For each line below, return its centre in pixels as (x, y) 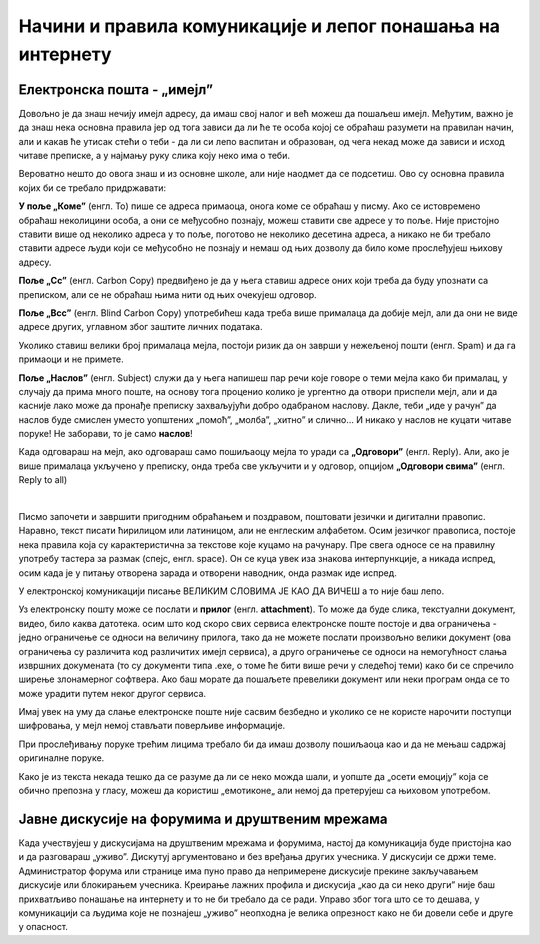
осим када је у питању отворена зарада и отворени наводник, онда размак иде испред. (207, 572)
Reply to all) (43, 480)
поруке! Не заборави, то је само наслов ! (106, 434)
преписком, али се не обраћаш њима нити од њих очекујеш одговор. (167, 294)
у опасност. (43, 927)
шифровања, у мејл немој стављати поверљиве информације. (152, 726)
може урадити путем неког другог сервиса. (112, 693)
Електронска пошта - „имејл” (116, 89)
